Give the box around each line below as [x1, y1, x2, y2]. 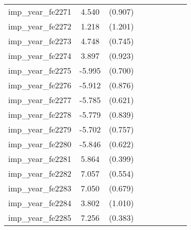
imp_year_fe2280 [8, 138, 72, 150]
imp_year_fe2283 [8, 182, 72, 194]
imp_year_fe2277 [8, 94, 72, 106]
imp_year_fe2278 [8, 109, 72, 120]
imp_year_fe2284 [8, 197, 72, 209]
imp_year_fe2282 [8, 168, 72, 179]
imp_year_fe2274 [8, 50, 72, 61]
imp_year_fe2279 [8, 123, 72, 135]
